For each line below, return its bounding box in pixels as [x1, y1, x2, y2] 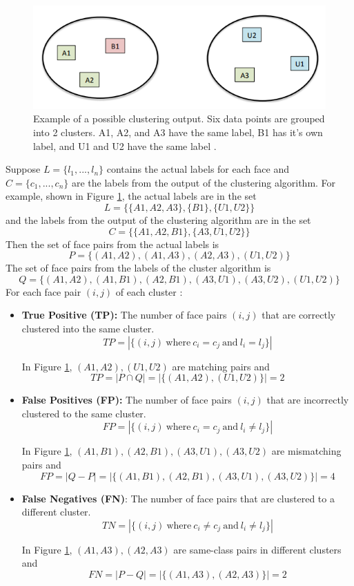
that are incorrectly [266, 393, 349, 407]
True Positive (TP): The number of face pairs [21, 308, 227, 322]
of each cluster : [115, 284, 183, 299]
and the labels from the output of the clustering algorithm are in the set [6, 213, 311, 227]
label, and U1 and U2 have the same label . [33, 138, 217, 153]
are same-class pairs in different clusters [173, 542, 342, 556]
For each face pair [6, 284, 81, 299]
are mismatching [271, 444, 342, 458]
